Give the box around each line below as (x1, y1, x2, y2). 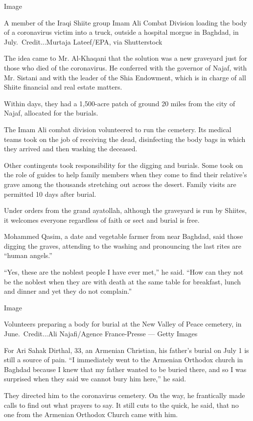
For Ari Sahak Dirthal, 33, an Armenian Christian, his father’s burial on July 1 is (4, 345, 249, 355)
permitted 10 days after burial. (4, 188, 96, 199)
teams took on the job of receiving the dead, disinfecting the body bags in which (4, 134, 246, 144)
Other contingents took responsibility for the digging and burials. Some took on (4, 160, 243, 170)
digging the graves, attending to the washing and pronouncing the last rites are (4, 240, 242, 251)
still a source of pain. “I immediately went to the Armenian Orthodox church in (4, 354, 243, 365)
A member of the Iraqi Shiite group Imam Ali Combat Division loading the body (4, 17, 247, 27)
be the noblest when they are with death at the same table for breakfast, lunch (4, 276, 241, 286)
